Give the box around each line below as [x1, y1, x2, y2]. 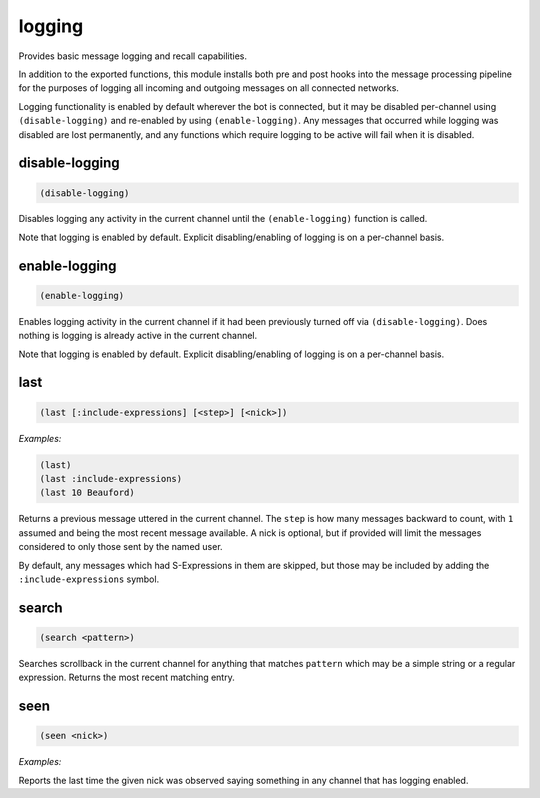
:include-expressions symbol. [18, 573, 160, 585]
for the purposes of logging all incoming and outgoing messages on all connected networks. [18, 82, 400, 94]
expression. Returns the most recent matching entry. [18, 671, 235, 684]
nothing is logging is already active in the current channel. [18, 330, 258, 342]
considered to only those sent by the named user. [18, 541, 224, 553]
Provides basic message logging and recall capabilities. [18, 50, 248, 62]
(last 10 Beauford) [39, 487, 135, 499]
